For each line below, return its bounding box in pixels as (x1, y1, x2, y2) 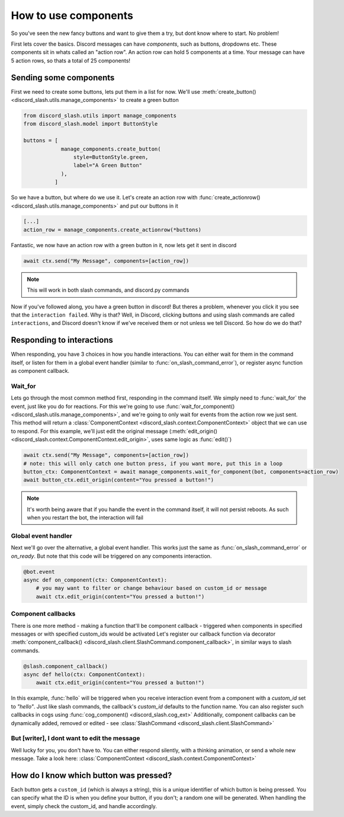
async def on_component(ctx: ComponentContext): (23, 577, 168, 583)
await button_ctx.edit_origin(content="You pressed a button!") (23, 477, 214, 483)
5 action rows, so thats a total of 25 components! (11, 57, 130, 64)
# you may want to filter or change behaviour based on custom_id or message (36, 585, 268, 592)
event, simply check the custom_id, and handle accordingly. (11, 802, 157, 809)
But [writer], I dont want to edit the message (11, 734, 140, 742)
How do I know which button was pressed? (11, 770, 172, 780)
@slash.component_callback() (23, 663, 108, 669)
